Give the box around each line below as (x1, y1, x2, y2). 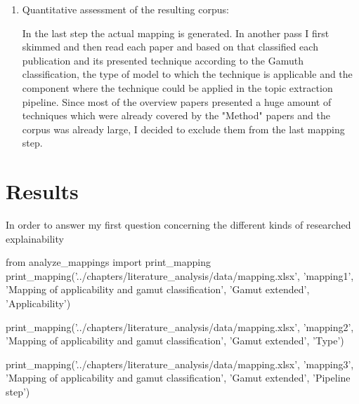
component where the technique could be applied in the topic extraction (22, 80, 333, 95)
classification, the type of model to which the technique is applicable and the (22, 67, 353, 81)
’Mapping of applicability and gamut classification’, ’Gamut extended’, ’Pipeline (6, 370, 351, 385)
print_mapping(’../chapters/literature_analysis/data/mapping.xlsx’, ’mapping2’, (6, 319, 354, 334)
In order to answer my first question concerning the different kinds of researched (6, 217, 351, 232)
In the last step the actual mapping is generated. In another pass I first (22, 25, 329, 40)
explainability (6, 231, 64, 245)
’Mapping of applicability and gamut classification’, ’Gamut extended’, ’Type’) (6, 333, 344, 348)
